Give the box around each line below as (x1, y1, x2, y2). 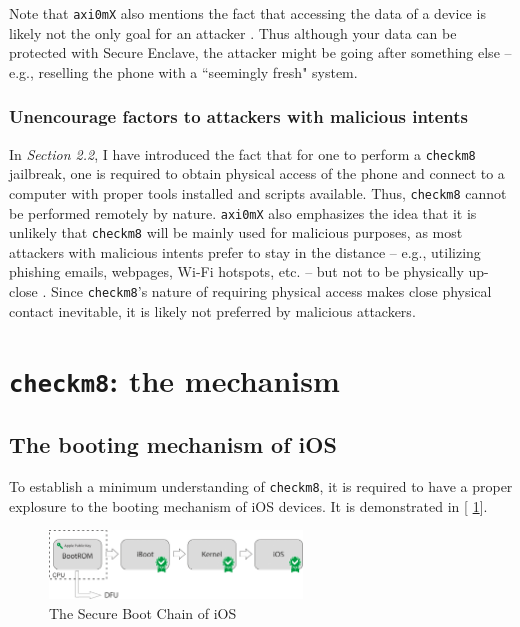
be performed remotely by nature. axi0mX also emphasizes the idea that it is (9, 202, 477, 223)
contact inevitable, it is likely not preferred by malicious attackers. (9, 300, 416, 321)
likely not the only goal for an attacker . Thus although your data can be (9, 22, 457, 43)
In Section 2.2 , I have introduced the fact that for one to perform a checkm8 (9, 143, 476, 164)
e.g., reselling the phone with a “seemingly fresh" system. (9, 61, 358, 82)
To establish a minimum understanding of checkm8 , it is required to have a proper (9, 476, 513, 497)
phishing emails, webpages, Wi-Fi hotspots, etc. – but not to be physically (9, 261, 464, 282)
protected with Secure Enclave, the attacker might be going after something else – (9, 42, 512, 63)
